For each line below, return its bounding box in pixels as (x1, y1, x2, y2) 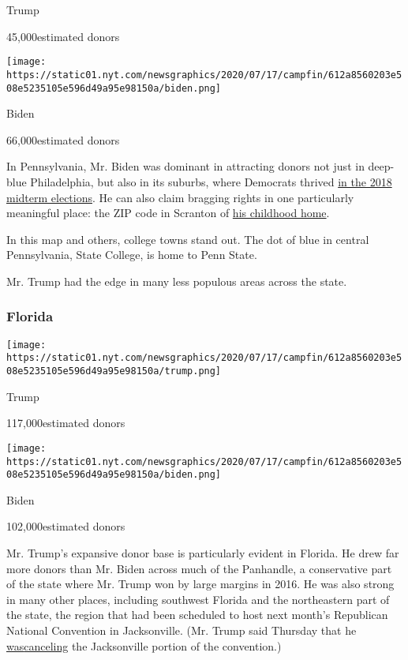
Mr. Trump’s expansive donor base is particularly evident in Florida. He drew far (6, 545, 399, 561)
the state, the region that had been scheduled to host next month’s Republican (6, 606, 388, 623)
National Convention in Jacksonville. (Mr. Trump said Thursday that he (6, 622, 357, 638)
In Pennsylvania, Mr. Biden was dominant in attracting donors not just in (6, 158, 365, 174)
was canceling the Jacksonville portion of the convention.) (6, 637, 282, 654)
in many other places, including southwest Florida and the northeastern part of (6, 591, 390, 607)
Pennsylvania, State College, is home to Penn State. (6, 246, 257, 263)
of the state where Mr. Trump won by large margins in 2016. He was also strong (6, 576, 395, 592)
